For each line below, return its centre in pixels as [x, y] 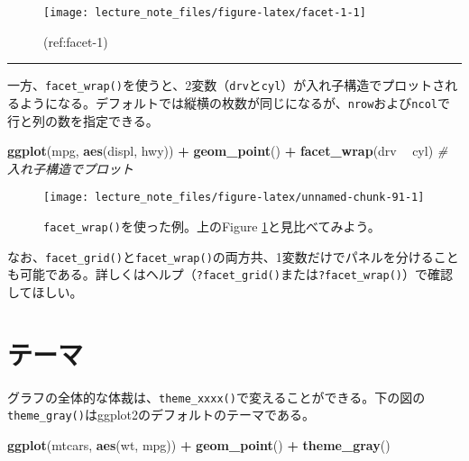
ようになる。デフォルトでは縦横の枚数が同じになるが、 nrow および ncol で [234, 102]
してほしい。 [45, 291]
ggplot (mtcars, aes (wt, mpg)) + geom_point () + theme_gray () [199, 445]
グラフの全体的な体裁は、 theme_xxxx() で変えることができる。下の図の [216, 397]
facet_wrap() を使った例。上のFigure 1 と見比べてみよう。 [212, 226]
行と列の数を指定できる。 [83, 120]
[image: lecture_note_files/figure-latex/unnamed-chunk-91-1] [234, 198]
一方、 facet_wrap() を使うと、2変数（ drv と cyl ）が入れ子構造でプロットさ [226, 85]
